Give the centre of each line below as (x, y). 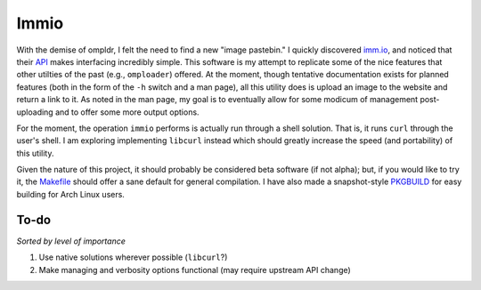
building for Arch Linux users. (70, 194)
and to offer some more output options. (127, 112)
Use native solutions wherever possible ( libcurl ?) (133, 257)
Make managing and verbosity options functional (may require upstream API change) (195, 270)
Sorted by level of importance (71, 241)
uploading (35, 112)
